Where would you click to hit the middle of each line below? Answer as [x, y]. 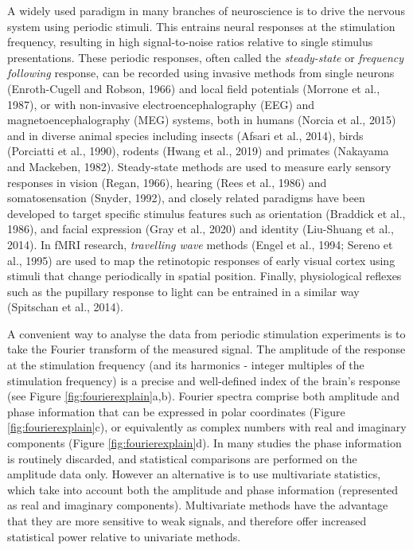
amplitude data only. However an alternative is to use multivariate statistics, [194, 474]
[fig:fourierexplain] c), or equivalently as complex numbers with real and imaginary [207, 427]
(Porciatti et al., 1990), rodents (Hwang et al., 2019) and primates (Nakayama [198, 151]
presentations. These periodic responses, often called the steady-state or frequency [206, 57]
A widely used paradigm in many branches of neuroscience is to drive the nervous [206, 10]
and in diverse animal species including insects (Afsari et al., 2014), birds [185, 135]
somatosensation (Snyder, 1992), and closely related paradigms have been [186, 198]
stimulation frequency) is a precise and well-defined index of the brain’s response [204, 380]
